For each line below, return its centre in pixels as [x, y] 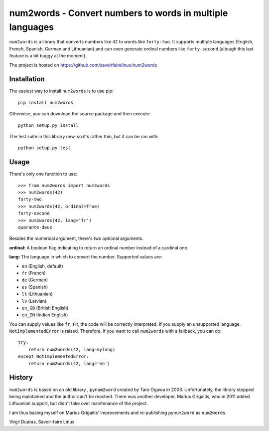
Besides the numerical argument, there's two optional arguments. [76, 238]
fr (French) [34, 273]
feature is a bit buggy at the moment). [48, 56]
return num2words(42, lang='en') [69, 363]
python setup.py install [48, 125]
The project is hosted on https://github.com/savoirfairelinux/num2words [83, 65]
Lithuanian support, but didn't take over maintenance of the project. [78, 404]
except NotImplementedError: [54, 356]
